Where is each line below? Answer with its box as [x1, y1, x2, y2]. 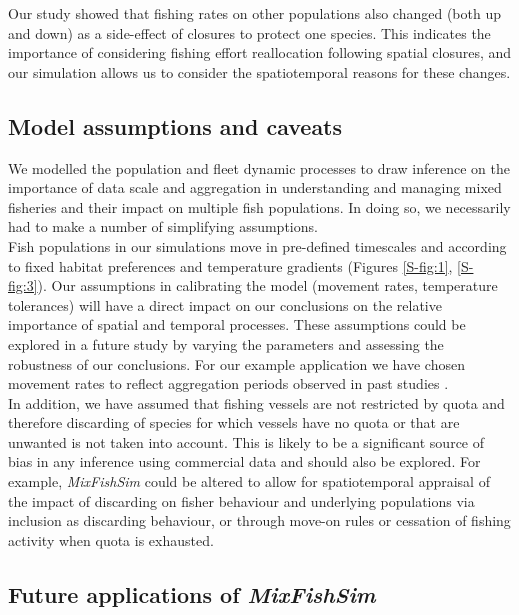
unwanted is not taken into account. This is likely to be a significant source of [8, 431, 485, 452]
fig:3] [8, 275, 38, 296]
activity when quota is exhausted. [8, 529, 214, 550]
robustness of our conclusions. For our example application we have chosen [8, 353, 465, 374]
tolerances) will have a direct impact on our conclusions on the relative [8, 294, 442, 315]
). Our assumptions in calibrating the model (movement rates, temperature [37, 275, 498, 296]
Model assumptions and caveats [8, 110, 343, 141]
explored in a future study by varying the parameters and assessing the [8, 333, 444, 354]
